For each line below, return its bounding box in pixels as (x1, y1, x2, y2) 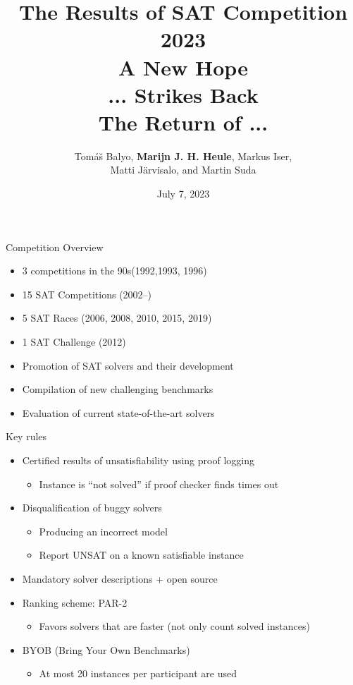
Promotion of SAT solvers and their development (22, 358, 234, 372)
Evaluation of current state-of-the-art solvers (22, 405, 215, 420)
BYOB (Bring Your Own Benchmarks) (22, 642, 190, 657)
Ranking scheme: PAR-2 (22, 595, 128, 610)
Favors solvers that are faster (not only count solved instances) (39, 619, 310, 634)
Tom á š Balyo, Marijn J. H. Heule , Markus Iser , (74, 148, 292, 163)
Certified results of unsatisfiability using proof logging (22, 453, 254, 467)
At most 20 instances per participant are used (39, 666, 237, 681)
